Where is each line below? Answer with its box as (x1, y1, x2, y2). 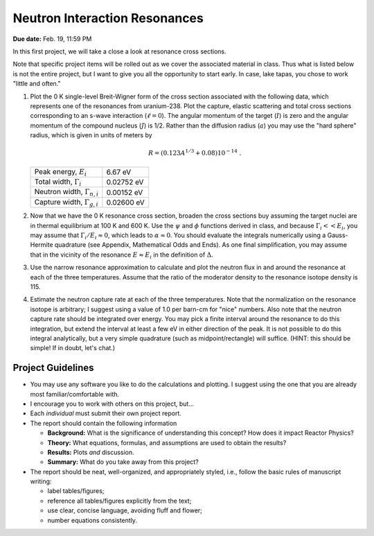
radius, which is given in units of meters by (30, 131, 152, 139)
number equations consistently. (47, 516, 138, 524)
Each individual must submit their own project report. (30, 409, 181, 417)
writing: (30, 477, 52, 485)
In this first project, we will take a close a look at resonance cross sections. (12, 47, 226, 55)
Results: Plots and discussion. (47, 448, 134, 456)
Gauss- (327, 231, 349, 239)
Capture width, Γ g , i (34, 197, 98, 208)
